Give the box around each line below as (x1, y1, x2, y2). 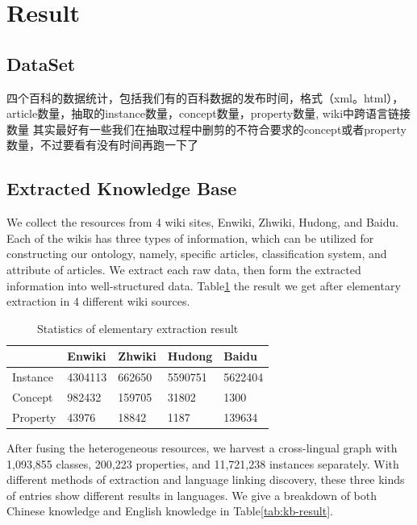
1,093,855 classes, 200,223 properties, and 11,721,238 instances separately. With (6, 455, 399, 472)
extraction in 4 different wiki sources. (6, 293, 190, 310)
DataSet (6, 51, 76, 76)
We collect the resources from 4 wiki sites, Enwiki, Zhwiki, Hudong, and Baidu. (6, 214, 399, 231)
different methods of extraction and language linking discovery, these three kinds (6, 471, 405, 488)
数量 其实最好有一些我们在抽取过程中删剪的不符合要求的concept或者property (6, 120, 407, 137)
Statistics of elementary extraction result (37, 319, 239, 336)
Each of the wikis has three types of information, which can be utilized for (6, 229, 374, 246)
